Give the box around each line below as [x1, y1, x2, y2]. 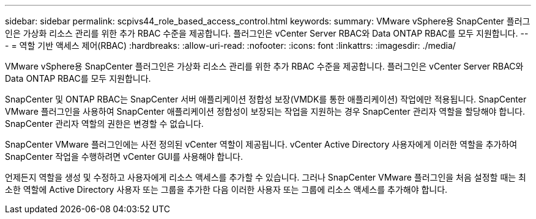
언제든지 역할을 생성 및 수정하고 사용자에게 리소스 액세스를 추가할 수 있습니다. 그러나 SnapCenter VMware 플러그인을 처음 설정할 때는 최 [5, 172, 526, 182]
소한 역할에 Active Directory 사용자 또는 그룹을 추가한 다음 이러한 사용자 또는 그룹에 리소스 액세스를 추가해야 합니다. [5, 184, 448, 195]
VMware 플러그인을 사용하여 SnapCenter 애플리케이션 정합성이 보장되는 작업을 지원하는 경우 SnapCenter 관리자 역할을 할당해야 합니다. [5, 106, 526, 117]
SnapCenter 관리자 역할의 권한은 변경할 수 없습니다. [5, 118, 204, 129]
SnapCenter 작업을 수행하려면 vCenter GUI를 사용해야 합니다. [5, 151, 243, 162]
